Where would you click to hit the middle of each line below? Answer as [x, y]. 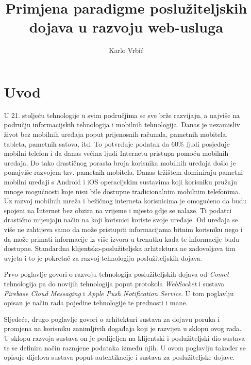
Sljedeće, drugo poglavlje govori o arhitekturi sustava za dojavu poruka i [112, 319]
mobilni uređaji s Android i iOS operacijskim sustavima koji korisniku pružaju [121, 182]
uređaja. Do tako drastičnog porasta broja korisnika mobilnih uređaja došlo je [120, 162]
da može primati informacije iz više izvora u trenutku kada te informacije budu [122, 239]
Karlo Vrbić [126, 50]
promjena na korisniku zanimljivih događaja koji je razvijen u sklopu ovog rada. [123, 328]
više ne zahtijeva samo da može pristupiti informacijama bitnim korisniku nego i [123, 229]
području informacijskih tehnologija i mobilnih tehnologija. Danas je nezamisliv [122, 124]
